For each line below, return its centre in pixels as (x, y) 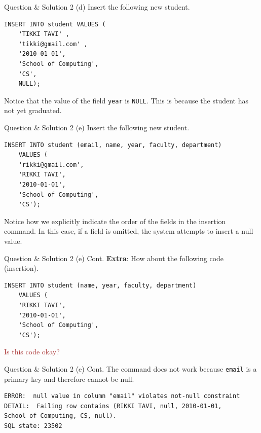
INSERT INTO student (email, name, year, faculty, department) (113, 145)
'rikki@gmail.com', (51, 165)
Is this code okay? (32, 352)
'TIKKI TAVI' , (44, 34)
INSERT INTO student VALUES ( (55, 24)
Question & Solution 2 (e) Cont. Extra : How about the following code (114, 258)
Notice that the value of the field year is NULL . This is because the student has (126, 100)
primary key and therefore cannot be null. (69, 378)
